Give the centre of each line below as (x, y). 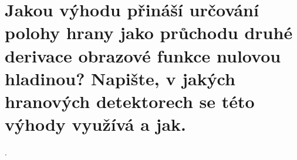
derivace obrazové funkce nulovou (143, 55)
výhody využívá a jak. (95, 124)
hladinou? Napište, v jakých (120, 78)
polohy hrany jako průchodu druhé (149, 32)
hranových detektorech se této (130, 101)
